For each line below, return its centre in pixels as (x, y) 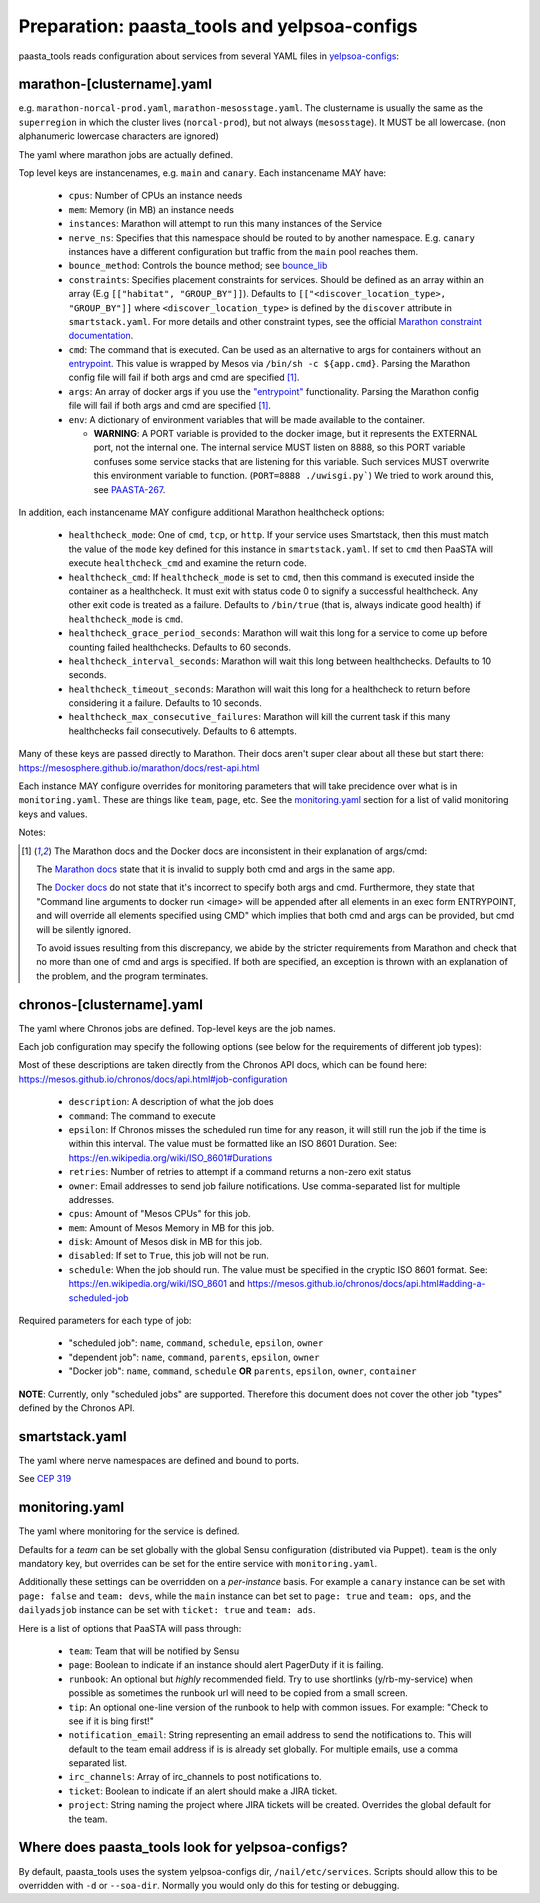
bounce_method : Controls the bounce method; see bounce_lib (198, 266)
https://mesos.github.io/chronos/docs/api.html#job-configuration (153, 1079)
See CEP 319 (45, 1479)
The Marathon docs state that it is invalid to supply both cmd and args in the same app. (215, 869)
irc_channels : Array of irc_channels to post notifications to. (195, 1777)
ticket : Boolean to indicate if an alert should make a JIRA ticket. (203, 1791)
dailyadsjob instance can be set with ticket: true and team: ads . (167, 1610)
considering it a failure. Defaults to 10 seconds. (165, 703)
